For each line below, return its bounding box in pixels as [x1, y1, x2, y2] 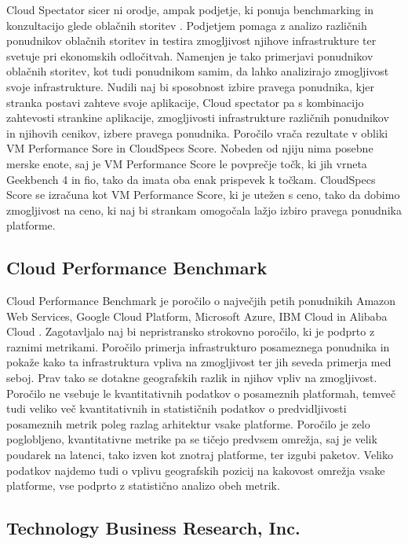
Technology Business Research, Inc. [6, 516, 301, 540]
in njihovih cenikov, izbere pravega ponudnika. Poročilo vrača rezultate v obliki [6, 124, 388, 141]
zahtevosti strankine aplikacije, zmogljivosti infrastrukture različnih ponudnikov [6, 109, 389, 126]
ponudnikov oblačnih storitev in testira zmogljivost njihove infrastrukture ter [6, 32, 377, 49]
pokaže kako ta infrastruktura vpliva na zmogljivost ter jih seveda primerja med [6, 354, 392, 370]
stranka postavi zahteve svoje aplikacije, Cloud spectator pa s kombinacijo [6, 94, 364, 110]
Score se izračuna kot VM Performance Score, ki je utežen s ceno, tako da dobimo [6, 186, 400, 203]
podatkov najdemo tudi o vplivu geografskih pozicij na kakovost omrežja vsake [6, 461, 385, 478]
